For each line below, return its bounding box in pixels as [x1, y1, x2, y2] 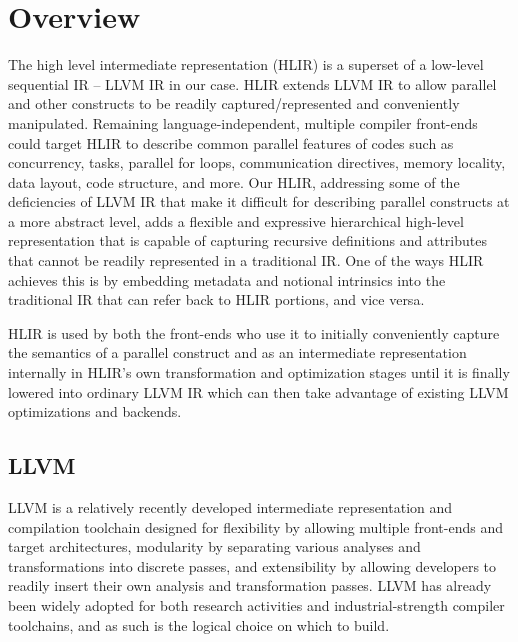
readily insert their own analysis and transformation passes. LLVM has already [8, 575, 492, 596]
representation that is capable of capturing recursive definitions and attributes [8, 230, 487, 251]
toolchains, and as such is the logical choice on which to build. [8, 614, 390, 635]
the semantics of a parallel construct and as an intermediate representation [8, 342, 467, 363]
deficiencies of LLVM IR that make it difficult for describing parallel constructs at [8, 191, 510, 212]
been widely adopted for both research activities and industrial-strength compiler [8, 594, 505, 615]
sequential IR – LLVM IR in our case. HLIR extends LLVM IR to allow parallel [8, 73, 497, 94]
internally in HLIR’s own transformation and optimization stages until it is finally [8, 362, 510, 383]
